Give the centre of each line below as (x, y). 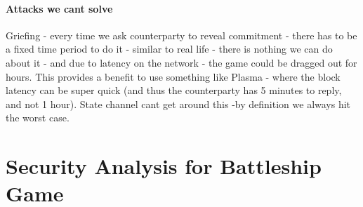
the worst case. (38, 118)
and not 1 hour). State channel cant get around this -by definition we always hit (178, 103)
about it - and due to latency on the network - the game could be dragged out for (181, 62)
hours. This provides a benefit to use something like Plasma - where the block (173, 76)
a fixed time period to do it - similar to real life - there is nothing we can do (169, 49)
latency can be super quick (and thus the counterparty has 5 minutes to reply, (174, 90)
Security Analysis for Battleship (164, 166)
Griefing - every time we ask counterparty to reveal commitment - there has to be (181, 35)
